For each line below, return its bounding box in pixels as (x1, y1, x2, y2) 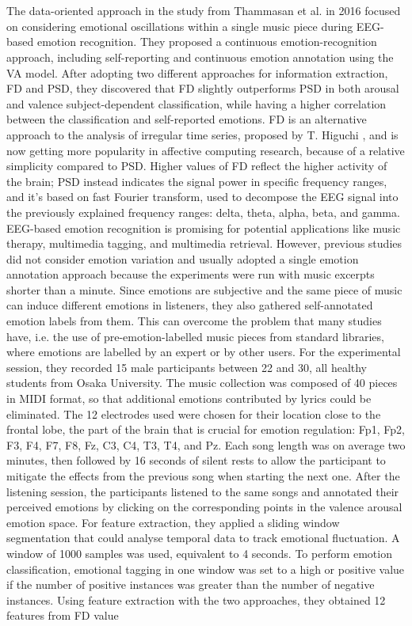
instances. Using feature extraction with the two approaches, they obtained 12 (6, 591, 386, 608)
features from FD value (6, 607, 119, 624)
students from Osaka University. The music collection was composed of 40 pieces (6, 374, 398, 391)
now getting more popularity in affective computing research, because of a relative (6, 142, 405, 158)
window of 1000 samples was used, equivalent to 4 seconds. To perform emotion (6, 544, 392, 561)
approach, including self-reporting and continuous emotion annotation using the (6, 48, 394, 65)
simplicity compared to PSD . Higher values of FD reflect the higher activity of (6, 157, 387, 174)
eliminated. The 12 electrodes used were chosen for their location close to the (6, 405, 381, 422)
